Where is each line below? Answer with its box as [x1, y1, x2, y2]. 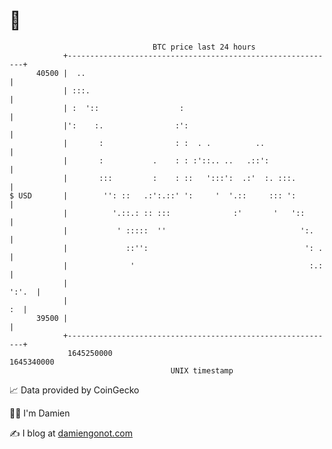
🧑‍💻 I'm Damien [9, 407, 71, 419]
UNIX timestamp [170, 365, 234, 376]
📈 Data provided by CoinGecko [9, 384, 140, 396]
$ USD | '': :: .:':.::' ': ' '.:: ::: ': [9, 190, 297, 201]
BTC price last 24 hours [152, 42, 256, 52]
